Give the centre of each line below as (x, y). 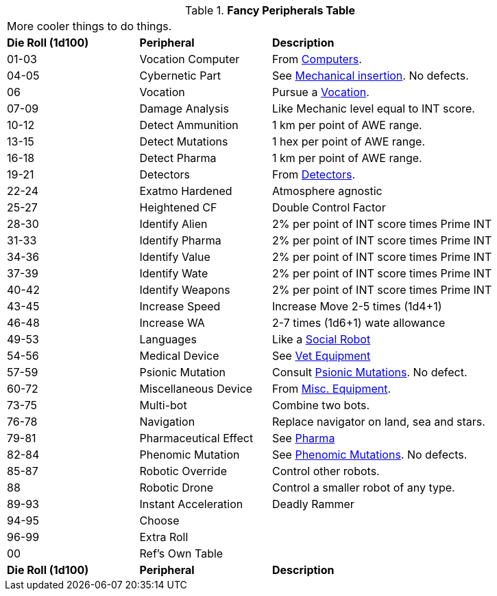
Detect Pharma (178, 158)
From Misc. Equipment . (332, 389)
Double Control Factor (329, 207)
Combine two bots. (321, 405)
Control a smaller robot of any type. (364, 488)
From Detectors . (314, 174)
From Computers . (317, 59)
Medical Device (179, 356)
